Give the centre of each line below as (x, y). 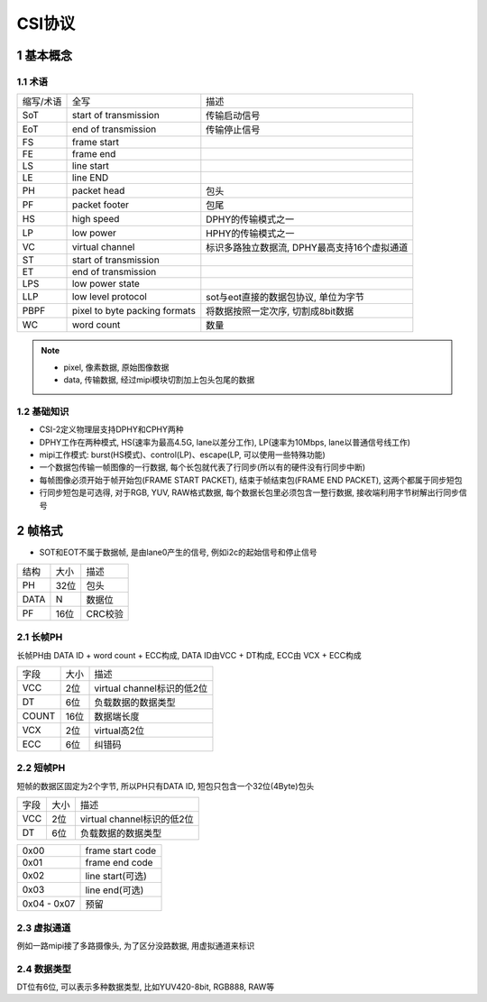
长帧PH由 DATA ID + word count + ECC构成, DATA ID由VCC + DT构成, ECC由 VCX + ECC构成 (189, 655)
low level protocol (110, 297)
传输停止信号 (233, 130)
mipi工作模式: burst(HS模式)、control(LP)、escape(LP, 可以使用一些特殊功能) (183, 455)
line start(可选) (116, 877)
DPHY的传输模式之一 (250, 219)
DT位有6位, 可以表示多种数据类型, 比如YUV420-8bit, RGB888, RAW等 (146, 987)
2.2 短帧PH (41, 768)
